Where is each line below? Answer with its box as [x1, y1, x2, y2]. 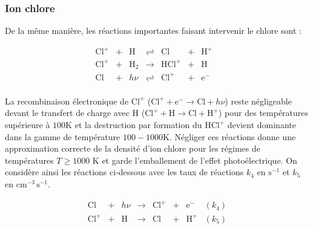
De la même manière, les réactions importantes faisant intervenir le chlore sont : [5, 24, 301, 37]
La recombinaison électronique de [5, 94, 129, 107]
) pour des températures [218, 106, 309, 119]
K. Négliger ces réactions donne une [163, 130, 296, 143]
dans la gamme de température [5, 130, 120, 143]
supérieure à [5, 118, 50, 131]
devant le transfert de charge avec [5, 106, 130, 119]
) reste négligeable [225, 94, 292, 107]
